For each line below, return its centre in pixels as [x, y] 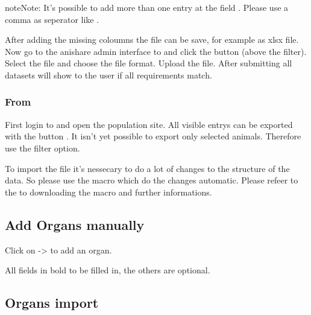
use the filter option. [42, 148]
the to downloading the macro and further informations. [108, 192]
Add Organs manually [75, 224]
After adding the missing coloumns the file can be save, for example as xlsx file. [152, 40]
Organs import [52, 303]
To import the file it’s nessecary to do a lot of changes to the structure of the [147, 168]
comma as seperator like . [52, 19]
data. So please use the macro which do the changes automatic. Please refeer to [152, 180]
